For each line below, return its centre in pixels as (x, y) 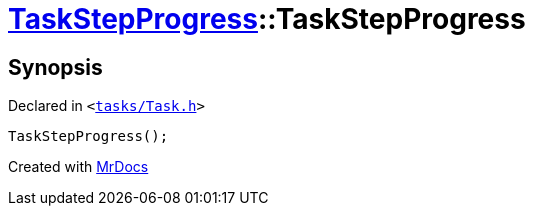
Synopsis (55, 67)
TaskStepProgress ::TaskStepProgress (267, 19)
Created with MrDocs (78, 167)
